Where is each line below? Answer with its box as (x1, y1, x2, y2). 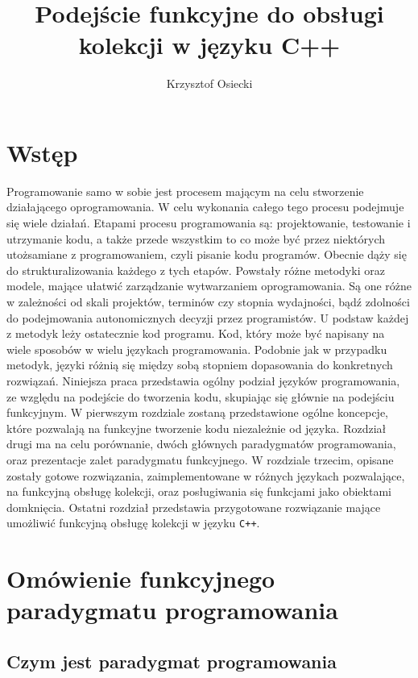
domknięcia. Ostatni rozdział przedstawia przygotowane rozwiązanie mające (6, 498, 381, 515)
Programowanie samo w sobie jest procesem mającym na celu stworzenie (6, 182, 364, 199)
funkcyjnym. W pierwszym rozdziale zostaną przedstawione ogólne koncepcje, (6, 404, 388, 421)
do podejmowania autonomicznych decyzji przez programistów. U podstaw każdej (6, 309, 409, 326)
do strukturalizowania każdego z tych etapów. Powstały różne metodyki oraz (6, 261, 385, 278)
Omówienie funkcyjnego (6, 562, 275, 595)
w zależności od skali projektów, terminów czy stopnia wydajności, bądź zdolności (6, 293, 410, 310)
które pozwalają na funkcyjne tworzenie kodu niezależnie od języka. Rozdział (6, 419, 387, 436)
